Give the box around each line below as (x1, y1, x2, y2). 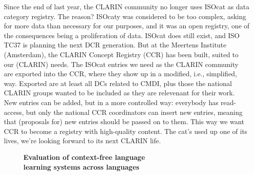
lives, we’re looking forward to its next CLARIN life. (4, 135, 161, 146)
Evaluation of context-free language (23, 152, 145, 162)
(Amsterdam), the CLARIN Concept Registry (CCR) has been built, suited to (4, 49, 239, 59)
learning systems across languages (23, 161, 139, 172)
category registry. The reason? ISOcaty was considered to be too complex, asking (4, 11, 246, 21)
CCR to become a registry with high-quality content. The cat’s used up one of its (4, 126, 248, 136)
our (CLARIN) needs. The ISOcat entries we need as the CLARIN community (4, 59, 238, 69)
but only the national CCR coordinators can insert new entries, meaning (26, 107, 243, 117)
